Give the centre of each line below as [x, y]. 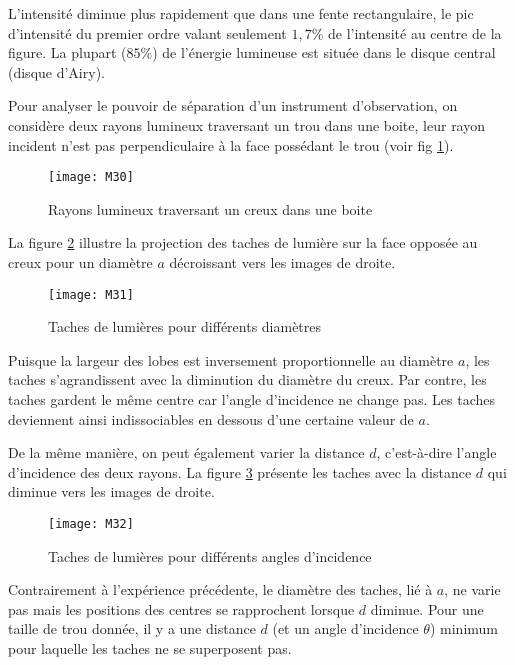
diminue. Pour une [427, 608]
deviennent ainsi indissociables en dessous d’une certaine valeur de [211, 418]
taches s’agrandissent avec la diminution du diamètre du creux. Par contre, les [247, 379]
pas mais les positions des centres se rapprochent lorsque [181, 608]
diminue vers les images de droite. [111, 491]
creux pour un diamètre [80, 262]
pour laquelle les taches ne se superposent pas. [150, 648]
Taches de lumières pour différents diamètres [185, 326]
